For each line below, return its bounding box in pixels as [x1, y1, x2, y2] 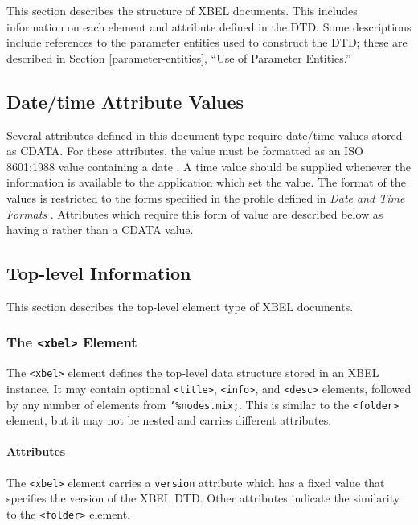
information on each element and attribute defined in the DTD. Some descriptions [6, 18, 412, 35]
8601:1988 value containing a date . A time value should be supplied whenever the [6, 158, 412, 174]
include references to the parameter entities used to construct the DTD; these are [6, 34, 408, 51]
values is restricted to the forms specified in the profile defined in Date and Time [6, 189, 405, 206]
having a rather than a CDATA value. [6, 221, 194, 238]
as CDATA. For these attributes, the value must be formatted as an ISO [6, 142, 363, 159]
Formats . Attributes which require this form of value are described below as [6, 205, 383, 222]
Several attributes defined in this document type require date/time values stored [6, 126, 403, 143]
